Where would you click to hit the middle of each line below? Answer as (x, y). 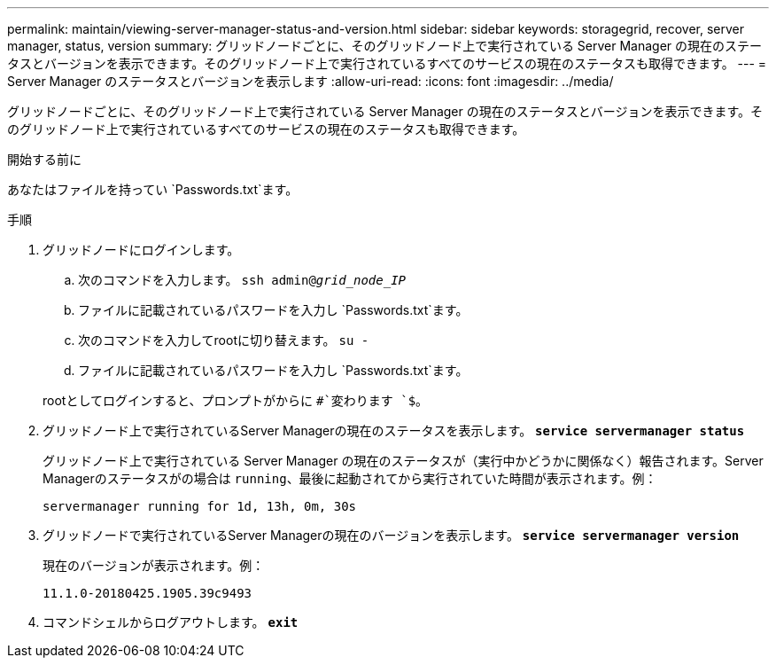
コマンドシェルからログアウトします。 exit (171, 622)
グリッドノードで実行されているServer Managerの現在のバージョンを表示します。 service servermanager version (391, 535)
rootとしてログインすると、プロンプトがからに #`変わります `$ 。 (236, 400)
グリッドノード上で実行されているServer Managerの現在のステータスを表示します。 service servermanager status (394, 430)
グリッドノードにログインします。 (141, 250)
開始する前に (44, 159)
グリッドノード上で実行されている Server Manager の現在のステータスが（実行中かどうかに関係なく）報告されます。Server (403, 461)
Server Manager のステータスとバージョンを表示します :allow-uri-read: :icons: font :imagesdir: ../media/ (310, 81)
